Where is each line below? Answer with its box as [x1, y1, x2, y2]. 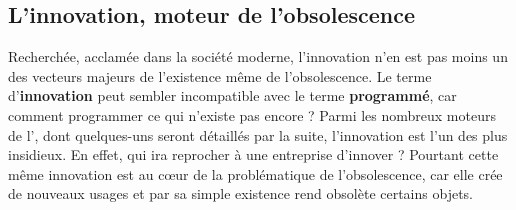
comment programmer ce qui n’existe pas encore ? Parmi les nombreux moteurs [8, 104, 496, 125]
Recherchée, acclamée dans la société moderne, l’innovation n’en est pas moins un [8, 46, 508, 67]
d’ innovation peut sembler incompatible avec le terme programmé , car [8, 85, 457, 106]
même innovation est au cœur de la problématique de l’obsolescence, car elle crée [8, 163, 503, 184]
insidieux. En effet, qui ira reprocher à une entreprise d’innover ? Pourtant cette [8, 144, 499, 165]
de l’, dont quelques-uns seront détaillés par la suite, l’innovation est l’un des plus [8, 124, 508, 145]
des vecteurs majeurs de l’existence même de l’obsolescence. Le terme [8, 65, 432, 86]
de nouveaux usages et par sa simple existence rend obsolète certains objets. [8, 183, 474, 204]
